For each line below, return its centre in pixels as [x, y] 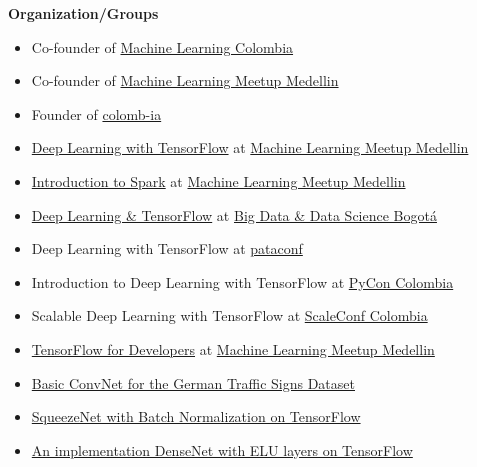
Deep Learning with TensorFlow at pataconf [167, 248]
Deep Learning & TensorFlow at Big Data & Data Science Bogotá [234, 214]
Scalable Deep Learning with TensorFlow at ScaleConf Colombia [229, 315]
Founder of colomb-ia [96, 113]
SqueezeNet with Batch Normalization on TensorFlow [196, 416]
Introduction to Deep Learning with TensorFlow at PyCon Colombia [242, 281]
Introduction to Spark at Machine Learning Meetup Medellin [218, 180]
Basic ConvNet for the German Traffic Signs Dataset [193, 382]
